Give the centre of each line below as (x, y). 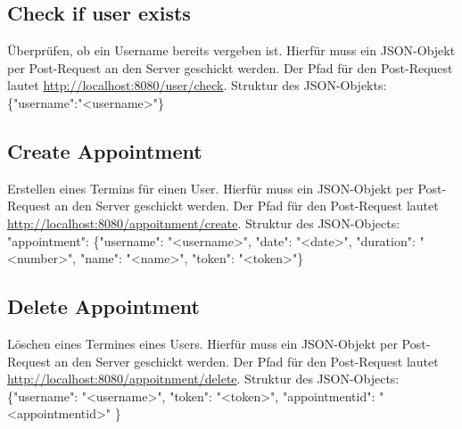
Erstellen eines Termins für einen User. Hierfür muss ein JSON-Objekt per (210, 188)
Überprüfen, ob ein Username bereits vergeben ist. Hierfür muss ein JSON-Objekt (231, 50)
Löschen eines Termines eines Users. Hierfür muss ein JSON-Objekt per (202, 343)
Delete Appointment (103, 306)
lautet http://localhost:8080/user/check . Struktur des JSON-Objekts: (197, 85)
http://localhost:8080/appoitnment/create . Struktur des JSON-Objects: (204, 223)
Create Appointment (105, 150)
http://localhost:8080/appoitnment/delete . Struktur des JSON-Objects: (203, 379)
